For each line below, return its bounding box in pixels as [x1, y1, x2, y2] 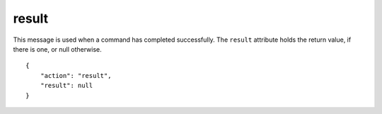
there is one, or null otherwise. [13, 45, 102, 53]
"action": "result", [40, 72, 112, 79]
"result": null [40, 81, 93, 90]
